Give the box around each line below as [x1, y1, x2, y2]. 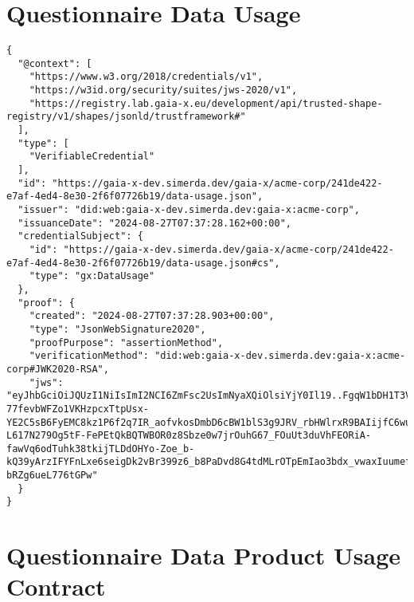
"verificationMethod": [29, 350, 149, 362]
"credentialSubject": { [18, 230, 143, 242]
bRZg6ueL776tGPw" [6, 470, 98, 482]
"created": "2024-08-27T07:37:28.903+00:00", [29, 310, 275, 322]
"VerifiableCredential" [29, 151, 155, 163]
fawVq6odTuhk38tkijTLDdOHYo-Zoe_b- [6, 443, 195, 454]
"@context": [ [18, 57, 92, 69]
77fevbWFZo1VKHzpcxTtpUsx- [6, 403, 149, 415]
